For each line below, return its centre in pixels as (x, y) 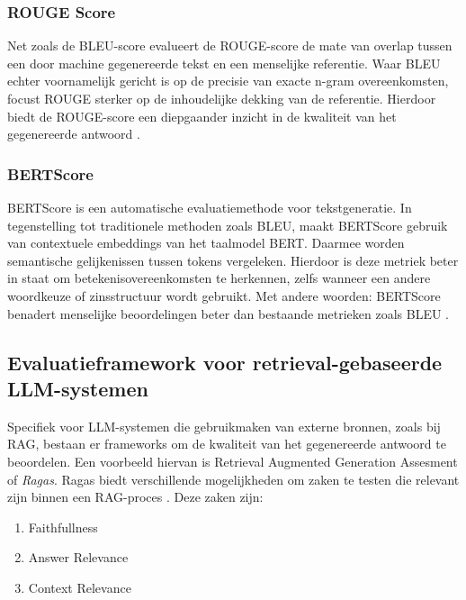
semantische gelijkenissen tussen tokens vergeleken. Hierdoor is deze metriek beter (233, 260)
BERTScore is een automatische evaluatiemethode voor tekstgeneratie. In (210, 207)
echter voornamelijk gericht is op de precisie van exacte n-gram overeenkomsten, (228, 81)
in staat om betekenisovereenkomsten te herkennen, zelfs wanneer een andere (219, 278)
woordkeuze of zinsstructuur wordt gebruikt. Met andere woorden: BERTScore (224, 295)
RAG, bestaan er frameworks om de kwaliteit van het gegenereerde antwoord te (227, 444)
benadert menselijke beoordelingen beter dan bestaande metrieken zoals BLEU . (228, 313)
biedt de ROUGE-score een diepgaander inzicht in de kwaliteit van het (202, 116)
